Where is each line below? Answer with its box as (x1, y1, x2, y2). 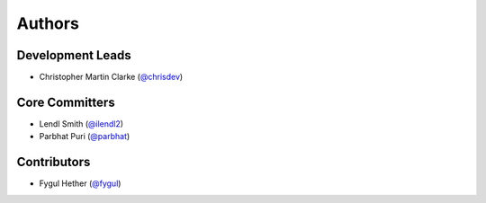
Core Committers (16, 94, 116, 110)
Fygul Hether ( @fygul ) (39, 178, 121, 189)
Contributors (16, 154, 91, 170)
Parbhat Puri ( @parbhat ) (39, 131, 130, 142)
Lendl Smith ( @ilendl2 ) (39, 118, 124, 129)
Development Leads (16, 48, 132, 63)
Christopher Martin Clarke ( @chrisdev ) (39, 72, 184, 83)
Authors (16, 13, 80, 33)
